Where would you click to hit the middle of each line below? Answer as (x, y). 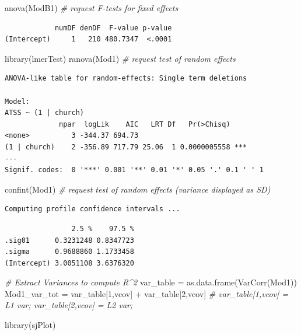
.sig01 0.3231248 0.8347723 (69, 240)
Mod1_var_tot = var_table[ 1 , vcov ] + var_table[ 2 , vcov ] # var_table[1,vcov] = (147, 293)
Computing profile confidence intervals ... (92, 209)
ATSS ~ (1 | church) (45, 113)
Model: (17, 101)
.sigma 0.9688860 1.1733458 (69, 252)
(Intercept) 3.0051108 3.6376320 (69, 263)
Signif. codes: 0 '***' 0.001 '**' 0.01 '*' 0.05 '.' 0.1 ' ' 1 (134, 170)
